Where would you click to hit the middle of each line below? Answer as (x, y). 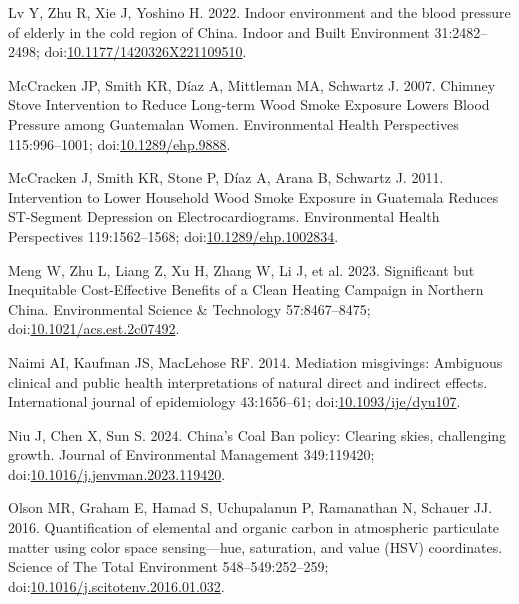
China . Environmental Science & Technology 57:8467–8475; (189, 308)
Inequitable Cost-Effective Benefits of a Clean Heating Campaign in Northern (246, 289)
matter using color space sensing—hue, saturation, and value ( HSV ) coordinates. (255, 546)
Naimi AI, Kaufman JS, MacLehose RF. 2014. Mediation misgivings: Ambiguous (255, 361)
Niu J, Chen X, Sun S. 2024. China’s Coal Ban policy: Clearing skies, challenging (257, 434)
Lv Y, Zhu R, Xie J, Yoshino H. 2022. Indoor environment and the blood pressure (259, 12)
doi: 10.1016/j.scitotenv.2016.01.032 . (116, 585)
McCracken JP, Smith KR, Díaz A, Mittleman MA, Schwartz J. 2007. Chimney (252, 84)
